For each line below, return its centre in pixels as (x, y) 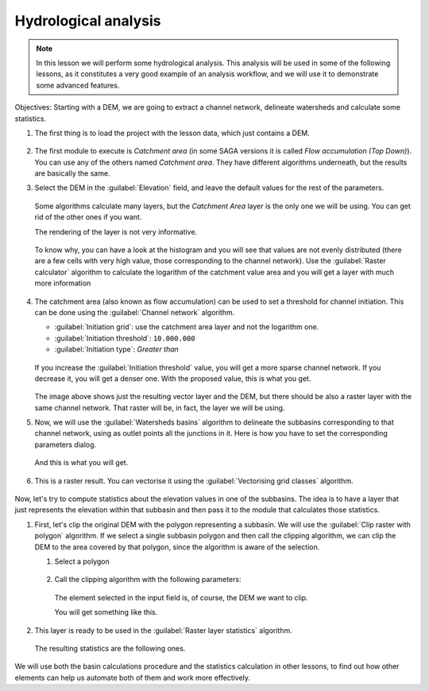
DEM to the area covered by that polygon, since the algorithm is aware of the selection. (177, 547)
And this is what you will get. (81, 463)
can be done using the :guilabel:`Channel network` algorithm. (135, 312)
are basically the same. (72, 173)
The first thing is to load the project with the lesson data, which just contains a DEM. (172, 133)
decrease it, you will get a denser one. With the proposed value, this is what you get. (173, 378)
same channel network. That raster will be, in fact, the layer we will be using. (160, 408)
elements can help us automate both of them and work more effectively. (132, 677)
